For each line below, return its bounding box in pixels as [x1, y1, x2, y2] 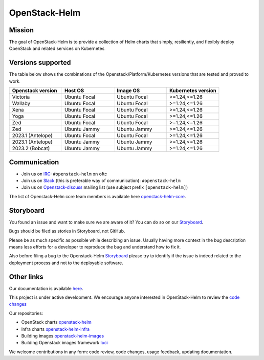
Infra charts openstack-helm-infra [21, 326, 90, 332]
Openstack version [12, 87, 57, 94]
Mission [9, 26, 34, 34]
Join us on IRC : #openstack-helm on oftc [21, 171, 107, 177]
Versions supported [9, 59, 71, 67]
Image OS [116, 87, 140, 94]
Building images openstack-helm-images [21, 333, 104, 338]
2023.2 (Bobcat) [12, 145, 50, 152]
